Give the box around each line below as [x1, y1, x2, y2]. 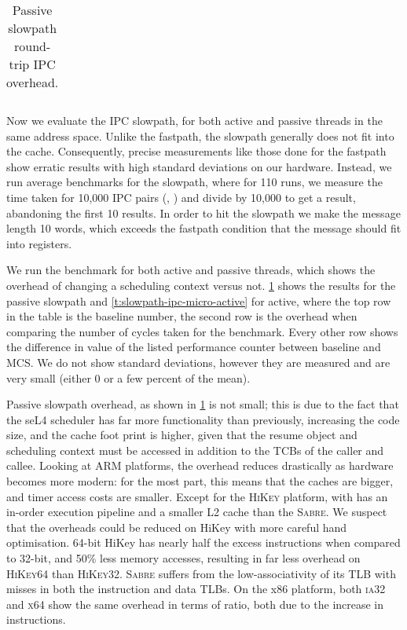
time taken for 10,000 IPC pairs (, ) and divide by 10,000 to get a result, [6, 189, 356, 205]
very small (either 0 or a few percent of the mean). [6, 369, 251, 386]
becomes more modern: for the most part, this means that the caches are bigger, [6, 473, 394, 489]
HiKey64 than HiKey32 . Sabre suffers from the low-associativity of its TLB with [6, 565, 396, 581]
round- [13, 37, 51, 55]
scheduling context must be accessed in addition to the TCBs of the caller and [6, 441, 384, 458]
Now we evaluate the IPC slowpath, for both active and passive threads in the [6, 112, 383, 128]
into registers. [6, 235, 72, 251]
